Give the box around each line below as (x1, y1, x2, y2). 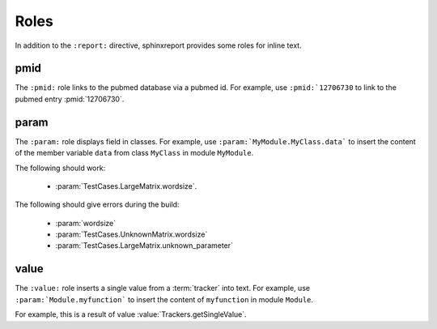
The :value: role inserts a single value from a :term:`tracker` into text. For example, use (15, 284, 311, 293)
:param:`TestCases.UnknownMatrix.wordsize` (55, 229, 208, 239)
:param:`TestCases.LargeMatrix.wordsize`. (55, 181, 197, 190)
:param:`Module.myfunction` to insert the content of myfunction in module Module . (15, 294, 314, 304)
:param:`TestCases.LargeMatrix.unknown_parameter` (55, 241, 234, 250)
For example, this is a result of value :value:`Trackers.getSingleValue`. (15, 310, 247, 319)
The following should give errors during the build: (15, 199, 180, 210)
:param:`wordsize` (55, 218, 117, 228)
